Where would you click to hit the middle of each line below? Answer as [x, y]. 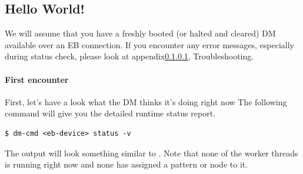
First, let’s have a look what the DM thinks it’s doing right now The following [146, 101]
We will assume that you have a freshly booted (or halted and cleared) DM [140, 33]
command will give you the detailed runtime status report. [110, 113]
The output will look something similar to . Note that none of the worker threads [151, 153]
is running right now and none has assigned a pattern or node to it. [126, 164]
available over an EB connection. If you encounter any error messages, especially [150, 44]
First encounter [37, 79]
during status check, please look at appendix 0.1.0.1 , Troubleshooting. [129, 56]
